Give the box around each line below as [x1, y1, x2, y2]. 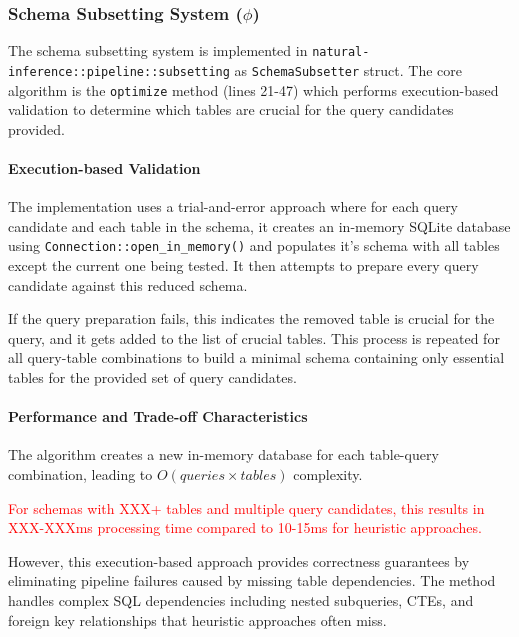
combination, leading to [8, 463, 153, 484]
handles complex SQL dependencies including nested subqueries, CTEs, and [8, 589, 474, 610]
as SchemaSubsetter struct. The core [234, 59, 462, 80]
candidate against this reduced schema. [8, 274, 248, 295]
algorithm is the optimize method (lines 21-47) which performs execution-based [8, 79, 499, 100]
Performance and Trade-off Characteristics [8, 406, 308, 427]
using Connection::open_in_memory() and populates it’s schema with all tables [8, 235, 500, 256]
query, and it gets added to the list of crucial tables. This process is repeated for [8, 327, 500, 348]
